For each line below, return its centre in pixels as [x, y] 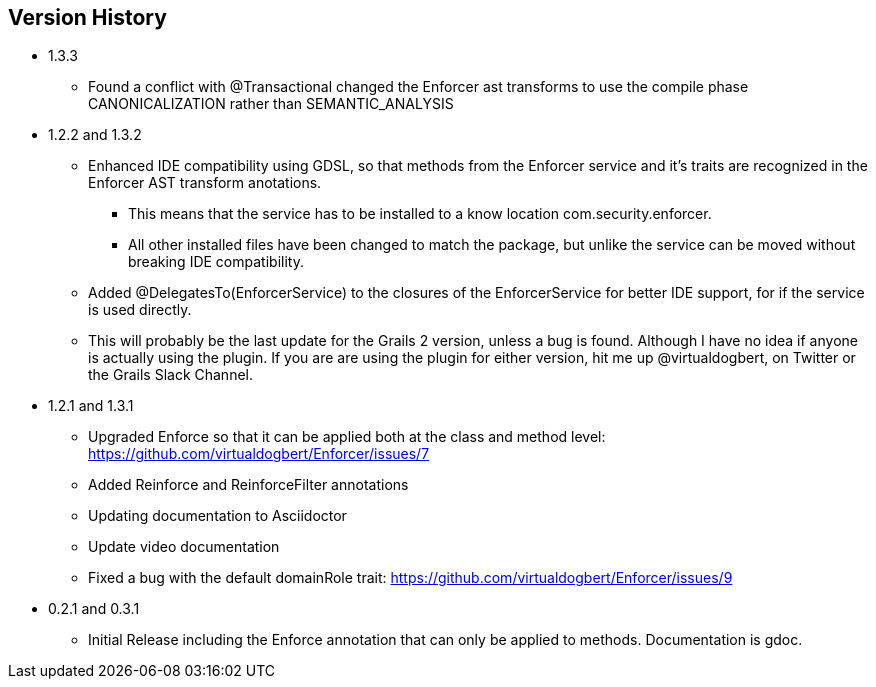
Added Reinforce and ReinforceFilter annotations [248, 485]
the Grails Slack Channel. [170, 375]
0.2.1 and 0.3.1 [94, 609]
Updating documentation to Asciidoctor [217, 516]
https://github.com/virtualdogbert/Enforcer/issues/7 [259, 454]
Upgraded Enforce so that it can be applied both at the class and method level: [347, 437]
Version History [87, 17]
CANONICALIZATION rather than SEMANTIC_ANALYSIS [271, 104]
